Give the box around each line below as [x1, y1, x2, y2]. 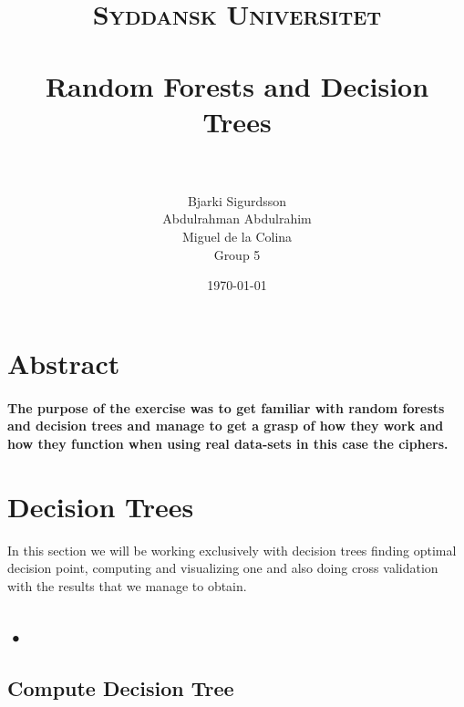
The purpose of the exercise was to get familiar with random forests [7, 398, 445, 417]
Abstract [7, 344, 120, 381]
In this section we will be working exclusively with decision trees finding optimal [7, 540, 457, 559]
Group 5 [213, 244, 261, 264]
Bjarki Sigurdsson [187, 191, 287, 210]
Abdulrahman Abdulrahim [162, 209, 312, 228]
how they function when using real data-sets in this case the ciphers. [7, 433, 449, 452]
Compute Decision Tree [7, 674, 234, 702]
